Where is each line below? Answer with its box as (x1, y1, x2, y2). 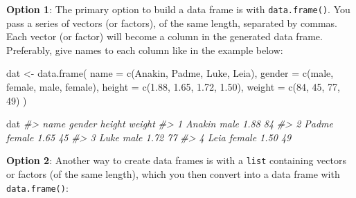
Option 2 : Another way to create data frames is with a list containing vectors (6, 153, 346, 168)
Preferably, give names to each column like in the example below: (6, 42, 283, 57)
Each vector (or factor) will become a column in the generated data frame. (6, 29, 323, 44)
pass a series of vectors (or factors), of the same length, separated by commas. (6, 15, 337, 30)
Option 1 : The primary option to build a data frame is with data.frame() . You (6, 2, 350, 16)
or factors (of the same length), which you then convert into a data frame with (6, 167, 340, 181)
